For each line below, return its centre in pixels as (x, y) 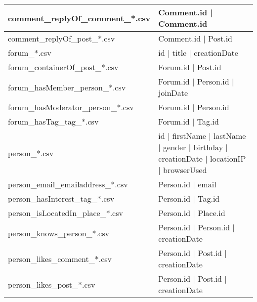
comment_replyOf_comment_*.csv (79, 18)
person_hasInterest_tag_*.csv (61, 198)
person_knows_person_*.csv (59, 233)
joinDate (173, 93)
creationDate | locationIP (202, 158)
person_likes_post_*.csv (52, 284)
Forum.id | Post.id (190, 67)
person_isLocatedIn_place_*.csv (65, 213)
